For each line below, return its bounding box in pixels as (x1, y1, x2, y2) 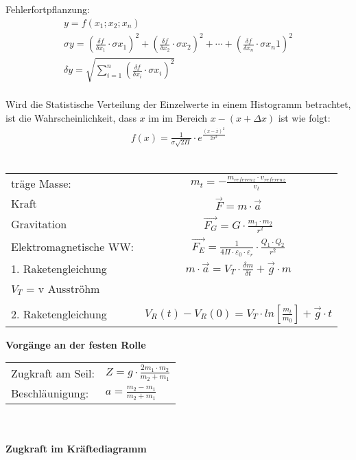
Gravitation (11, 216, 67, 232)
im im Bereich (148, 110, 208, 124)
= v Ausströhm (26, 280, 100, 296)
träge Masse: (11, 175, 71, 191)
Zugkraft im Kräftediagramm (5, 441, 147, 456)
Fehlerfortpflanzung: (5, 2, 90, 16)
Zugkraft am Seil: (11, 364, 95, 381)
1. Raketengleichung (11, 260, 107, 276)
